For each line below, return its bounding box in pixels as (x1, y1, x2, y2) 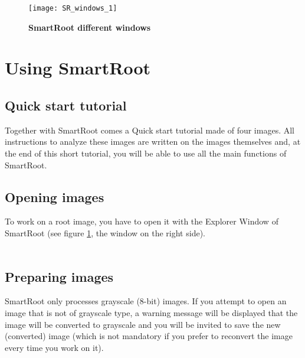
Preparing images (5, 267, 114, 285)
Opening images (5, 187, 104, 206)
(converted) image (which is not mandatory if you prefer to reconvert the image (5, 330, 293, 342)
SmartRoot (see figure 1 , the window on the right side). (5, 227, 205, 239)
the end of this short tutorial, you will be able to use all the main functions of (5, 147, 287, 160)
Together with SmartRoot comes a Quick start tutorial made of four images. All (5, 123, 294, 136)
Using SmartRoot (5, 56, 151, 80)
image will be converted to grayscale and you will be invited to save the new (5, 318, 281, 330)
